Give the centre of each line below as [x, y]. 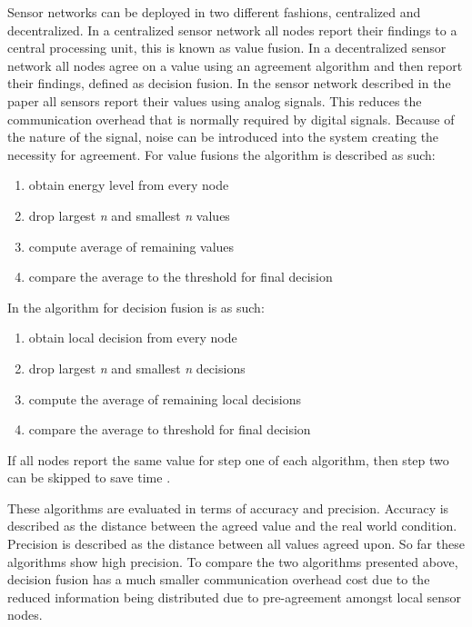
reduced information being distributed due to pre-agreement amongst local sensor [235, 597]
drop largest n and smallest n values [129, 215]
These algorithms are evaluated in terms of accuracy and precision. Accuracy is [228, 508]
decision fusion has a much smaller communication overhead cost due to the [219, 579]
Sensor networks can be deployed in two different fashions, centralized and [214, 12]
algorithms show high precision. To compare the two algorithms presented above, [233, 561]
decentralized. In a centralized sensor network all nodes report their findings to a [232, 30]
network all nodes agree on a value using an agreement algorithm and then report [235, 65]
